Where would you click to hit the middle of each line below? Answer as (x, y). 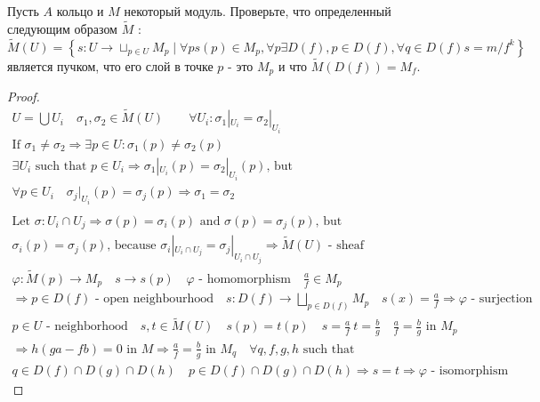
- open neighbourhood (155, 299)
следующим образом (62, 28)
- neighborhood (87, 327)
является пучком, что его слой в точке (110, 65)
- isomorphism (470, 370)
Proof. (24, 96)
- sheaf (346, 246)
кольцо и (80, 11)
